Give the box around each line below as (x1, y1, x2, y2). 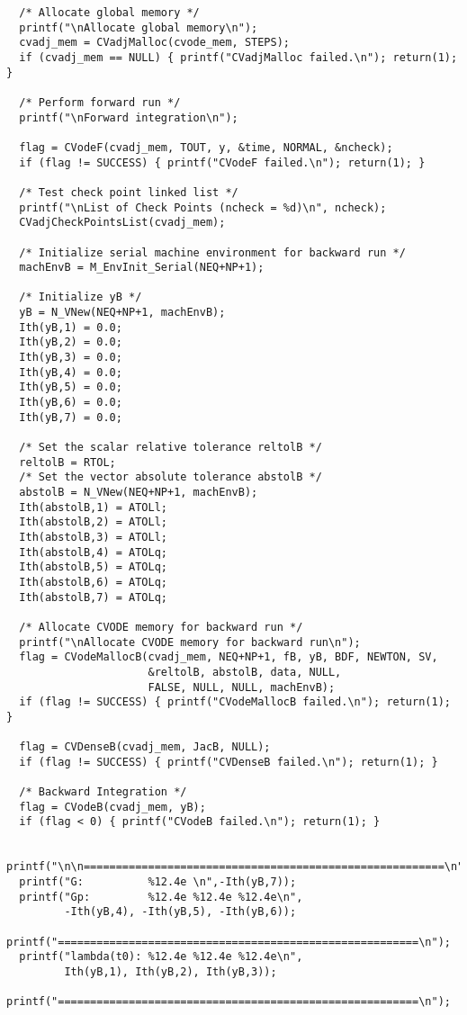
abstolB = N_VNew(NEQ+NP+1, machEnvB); (19, 486, 258, 499)
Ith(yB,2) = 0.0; (19, 336, 122, 349)
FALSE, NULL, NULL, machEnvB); (148, 680, 336, 694)
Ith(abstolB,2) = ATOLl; (19, 516, 167, 529)
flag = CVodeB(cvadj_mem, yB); (19, 800, 206, 813)
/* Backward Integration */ (19, 786, 187, 799)
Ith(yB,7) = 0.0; (19, 410, 122, 424)
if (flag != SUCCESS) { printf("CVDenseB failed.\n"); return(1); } (19, 755, 438, 768)
